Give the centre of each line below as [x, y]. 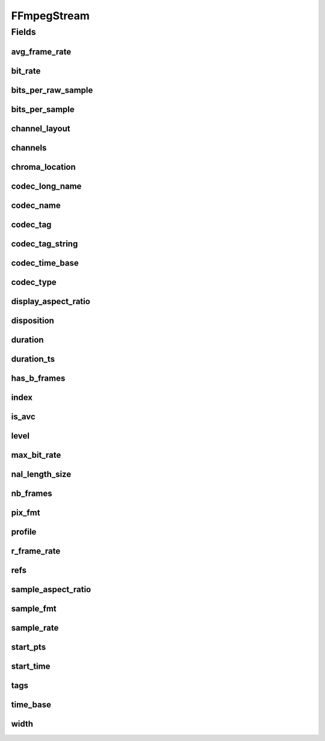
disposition [32, 320]
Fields [23, 32]
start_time [31, 667]
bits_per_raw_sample [52, 90]
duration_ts [33, 359]
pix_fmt [26, 513]
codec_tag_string [45, 244]
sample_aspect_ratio [51, 589]
